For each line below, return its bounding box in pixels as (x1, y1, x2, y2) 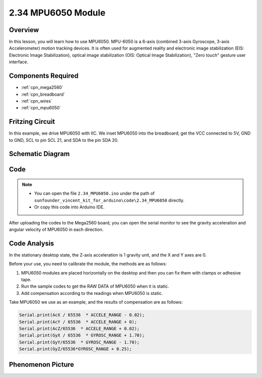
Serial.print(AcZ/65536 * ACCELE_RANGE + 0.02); (19, 326, 140, 331)
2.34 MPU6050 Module (9, 7, 106, 18)
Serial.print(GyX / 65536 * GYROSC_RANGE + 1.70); (19, 333, 145, 338)
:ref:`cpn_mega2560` (21, 85, 64, 90)
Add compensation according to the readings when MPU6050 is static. (21, 290, 163, 296)
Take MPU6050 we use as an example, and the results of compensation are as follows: (9, 299, 183, 305)
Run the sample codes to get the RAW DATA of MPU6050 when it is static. (21, 283, 169, 289)
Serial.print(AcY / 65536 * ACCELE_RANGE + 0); (19, 319, 137, 325)
